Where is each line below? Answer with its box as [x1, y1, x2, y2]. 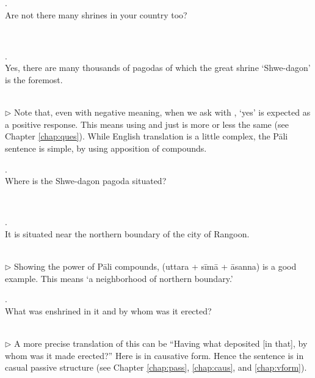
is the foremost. [5, 73, 63, 86]
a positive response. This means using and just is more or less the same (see [5, 117, 289, 130]
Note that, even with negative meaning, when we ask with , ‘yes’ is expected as [14, 106, 311, 119]
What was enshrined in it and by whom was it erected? [5, 304, 212, 317]
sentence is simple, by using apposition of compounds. [5, 141, 207, 154]
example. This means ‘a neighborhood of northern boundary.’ [5, 272, 233, 284]
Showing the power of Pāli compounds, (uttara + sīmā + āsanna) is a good [14, 260, 297, 273]
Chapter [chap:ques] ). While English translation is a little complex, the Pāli [5, 130, 288, 143]
